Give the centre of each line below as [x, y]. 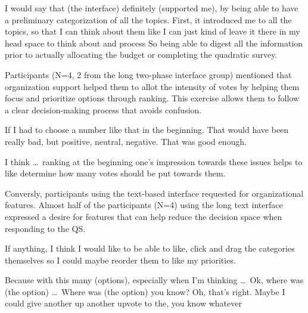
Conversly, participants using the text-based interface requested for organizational [154, 193]
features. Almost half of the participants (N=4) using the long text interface [144, 205]
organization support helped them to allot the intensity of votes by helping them [152, 86]
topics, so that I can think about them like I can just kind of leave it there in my [153, 31]
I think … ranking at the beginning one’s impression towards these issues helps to [154, 161]
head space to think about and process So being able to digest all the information [154, 43]
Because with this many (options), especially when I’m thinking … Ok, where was [154, 280]
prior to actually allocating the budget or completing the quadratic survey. [141, 55]
